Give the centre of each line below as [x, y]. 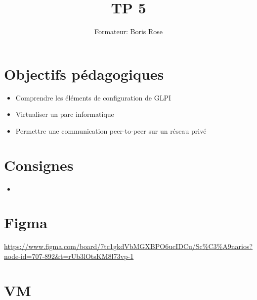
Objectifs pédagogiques [84, 74]
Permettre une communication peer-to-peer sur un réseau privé [111, 130]
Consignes [39, 165]
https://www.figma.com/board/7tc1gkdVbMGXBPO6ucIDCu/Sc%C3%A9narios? [128, 246]
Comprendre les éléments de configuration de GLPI [93, 97]
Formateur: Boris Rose [128, 31]
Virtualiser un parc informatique [65, 114]
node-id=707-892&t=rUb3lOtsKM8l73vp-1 [69, 256]
